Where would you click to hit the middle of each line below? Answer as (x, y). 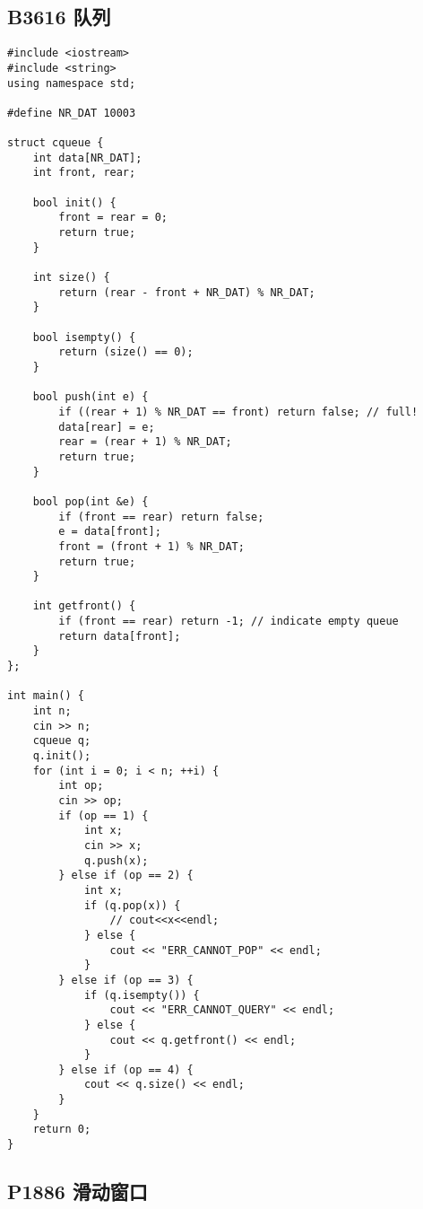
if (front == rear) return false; (161, 517)
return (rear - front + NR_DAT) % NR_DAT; (187, 292)
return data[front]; (120, 636)
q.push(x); (116, 860)
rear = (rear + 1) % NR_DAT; (145, 442)
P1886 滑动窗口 (78, 1191)
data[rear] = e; (107, 427)
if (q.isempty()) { (142, 995)
